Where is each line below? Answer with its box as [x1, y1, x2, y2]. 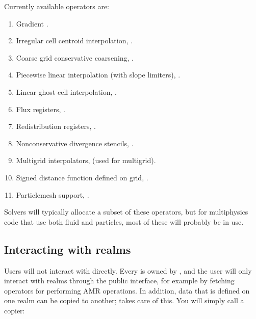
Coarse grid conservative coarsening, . [16, 52, 134, 63]
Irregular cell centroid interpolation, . [16, 35, 133, 46]
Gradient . [16, 18, 48, 29]
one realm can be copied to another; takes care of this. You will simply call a [4, 295, 244, 306]
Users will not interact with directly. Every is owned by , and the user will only [4, 265, 252, 276]
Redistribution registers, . [16, 121, 96, 131]
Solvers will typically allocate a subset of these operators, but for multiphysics [4, 206, 248, 217]
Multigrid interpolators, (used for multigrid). [16, 155, 156, 166]
